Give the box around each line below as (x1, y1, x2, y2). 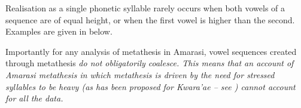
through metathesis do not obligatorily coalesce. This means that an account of (5, 57, 294, 69)
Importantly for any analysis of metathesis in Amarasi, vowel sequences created (5, 45, 297, 57)
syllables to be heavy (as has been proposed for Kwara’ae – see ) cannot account (5, 80, 296, 92)
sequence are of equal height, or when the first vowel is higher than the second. (5, 13, 295, 26)
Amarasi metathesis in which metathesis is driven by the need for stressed (5, 68, 275, 81)
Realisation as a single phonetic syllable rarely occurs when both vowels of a (5, 2, 285, 14)
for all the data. (5, 92, 63, 104)
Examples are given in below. (5, 25, 113, 38)
